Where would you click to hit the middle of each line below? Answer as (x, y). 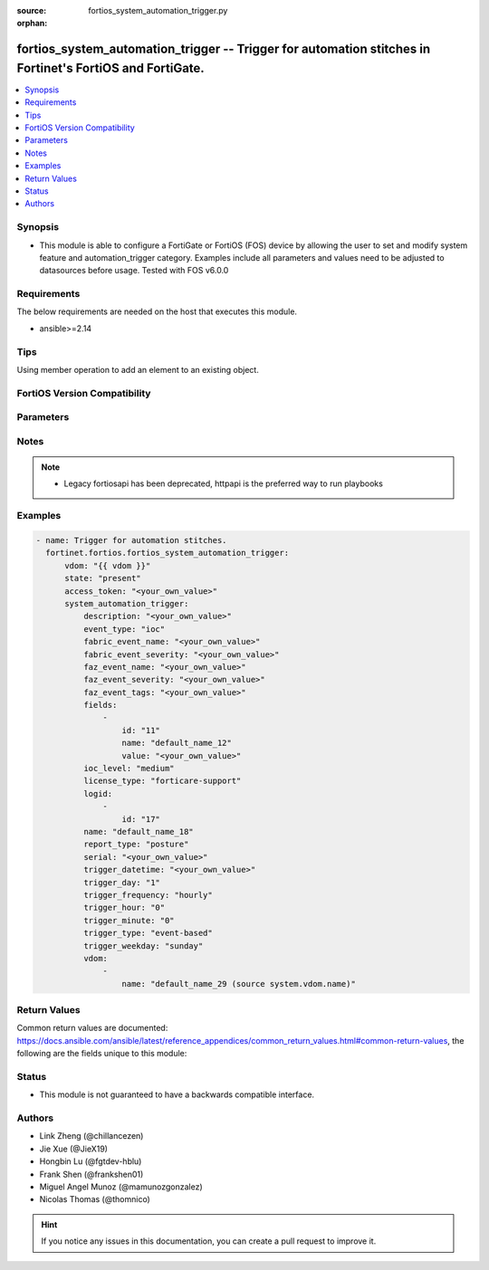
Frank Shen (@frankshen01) (91, 1174)
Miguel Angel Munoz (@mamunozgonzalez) (121, 1187)
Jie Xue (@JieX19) (74, 1149)
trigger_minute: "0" (129, 920)
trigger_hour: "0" (124, 908)
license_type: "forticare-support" (162, 781)
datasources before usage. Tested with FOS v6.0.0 (134, 271)
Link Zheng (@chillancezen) (91, 1136)
